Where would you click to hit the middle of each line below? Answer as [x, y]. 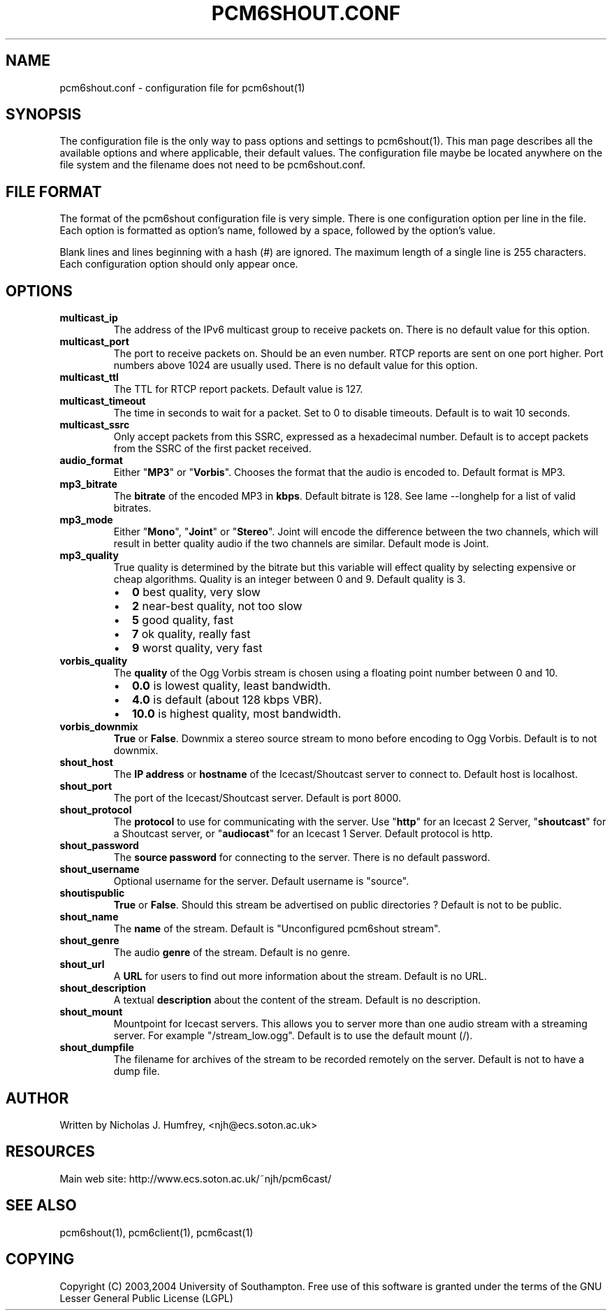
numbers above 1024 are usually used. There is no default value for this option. [296, 366]
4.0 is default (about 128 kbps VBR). [227, 700]
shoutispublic [92, 893]
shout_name [89, 917]
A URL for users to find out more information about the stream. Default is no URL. [300, 976]
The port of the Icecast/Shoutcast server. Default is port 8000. [257, 798]
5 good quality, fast [182, 620]
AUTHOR [37, 1098]
